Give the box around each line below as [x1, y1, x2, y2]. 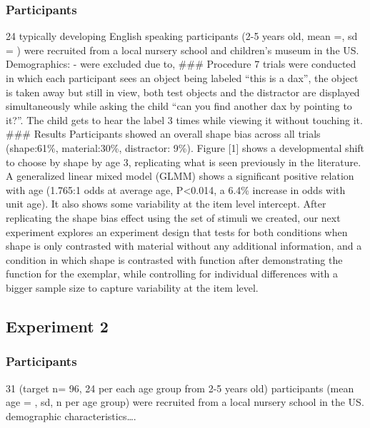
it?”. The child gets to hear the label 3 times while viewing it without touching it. [6, 112, 363, 127]
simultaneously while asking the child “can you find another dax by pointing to [6, 98, 352, 113]
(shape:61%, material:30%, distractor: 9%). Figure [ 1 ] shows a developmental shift [6, 140, 365, 155]
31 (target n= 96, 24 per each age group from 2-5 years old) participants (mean [6, 380, 354, 395]
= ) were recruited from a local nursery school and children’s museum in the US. [6, 42, 359, 57]
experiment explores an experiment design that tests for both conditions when [6, 224, 348, 239]
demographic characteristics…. [6, 408, 136, 423]
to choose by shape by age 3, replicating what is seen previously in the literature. [6, 154, 361, 169]
